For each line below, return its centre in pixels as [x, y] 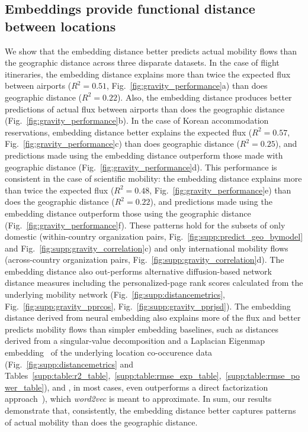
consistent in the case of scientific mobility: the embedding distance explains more [153, 178]
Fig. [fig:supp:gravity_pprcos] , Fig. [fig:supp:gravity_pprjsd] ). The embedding [148, 306]
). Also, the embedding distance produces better [204, 97]
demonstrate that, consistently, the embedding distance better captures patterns [150, 410]
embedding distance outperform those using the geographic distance [128, 213]
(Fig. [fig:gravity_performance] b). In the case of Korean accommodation [137, 120]
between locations [60, 26]
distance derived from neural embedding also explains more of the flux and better [153, 317]
